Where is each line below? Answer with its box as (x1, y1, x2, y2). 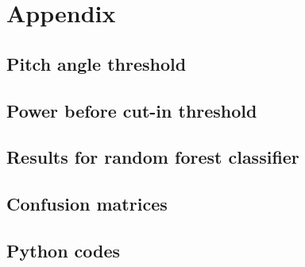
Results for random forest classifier (6, 145, 299, 169)
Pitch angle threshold (6, 51, 187, 75)
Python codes (6, 238, 121, 262)
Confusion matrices (6, 192, 168, 216)
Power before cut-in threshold (6, 98, 257, 122)
